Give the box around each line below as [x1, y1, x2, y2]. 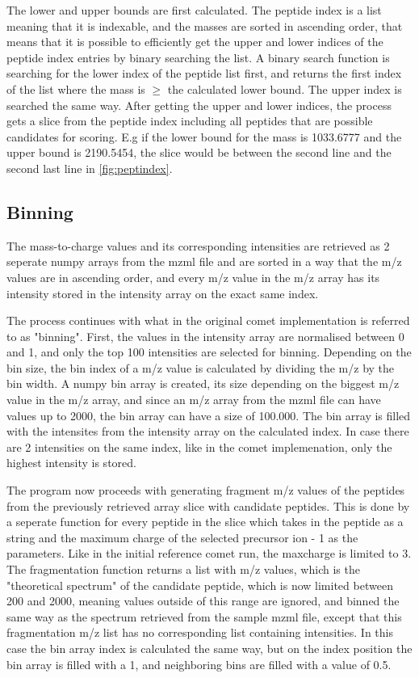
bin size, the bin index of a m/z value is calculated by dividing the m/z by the [6, 359, 395, 376]
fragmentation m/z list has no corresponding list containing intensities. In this [6, 624, 394, 641]
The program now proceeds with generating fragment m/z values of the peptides [6, 482, 405, 499]
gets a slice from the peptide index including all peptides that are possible [6, 112, 373, 129]
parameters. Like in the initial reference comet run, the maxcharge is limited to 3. [6, 545, 412, 562]
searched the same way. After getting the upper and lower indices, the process [6, 96, 392, 113]
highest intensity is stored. [6, 454, 136, 471]
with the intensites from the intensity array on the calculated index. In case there [6, 423, 409, 440]
